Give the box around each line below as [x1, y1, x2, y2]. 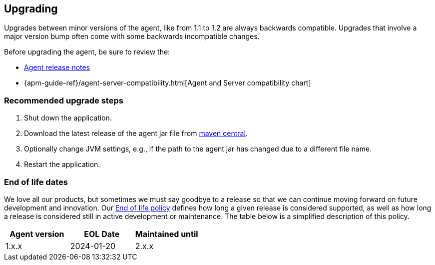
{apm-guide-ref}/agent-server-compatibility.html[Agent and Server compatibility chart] [24, 78, 311, 87]
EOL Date [84, 228, 120, 239]
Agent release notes [24, 63, 90, 72]
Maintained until [135, 228, 198, 239]
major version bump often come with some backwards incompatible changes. [4, 32, 260, 41]
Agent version [9, 228, 64, 239]
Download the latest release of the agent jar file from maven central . [24, 129, 248, 138]
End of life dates [4, 176, 68, 187]
